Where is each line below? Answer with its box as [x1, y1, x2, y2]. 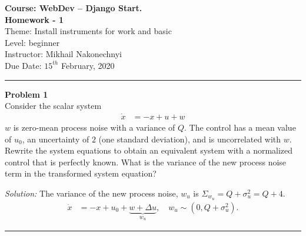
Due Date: [5, 59, 42, 71]
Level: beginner [5, 36, 60, 48]
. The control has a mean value [184, 121, 296, 133]
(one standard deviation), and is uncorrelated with [98, 132, 281, 145]
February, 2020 [61, 59, 115, 71]
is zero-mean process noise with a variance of [13, 121, 175, 133]
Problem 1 [5, 88, 48, 100]
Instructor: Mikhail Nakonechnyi [5, 48, 122, 60]
